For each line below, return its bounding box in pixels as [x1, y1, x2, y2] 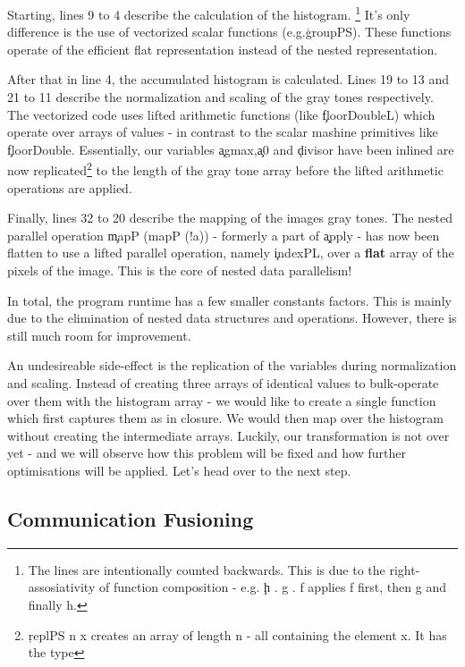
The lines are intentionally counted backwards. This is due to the [28, 560, 385, 578]
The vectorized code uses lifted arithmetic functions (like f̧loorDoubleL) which [7, 105, 435, 123]
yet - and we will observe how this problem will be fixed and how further [7, 443, 406, 462]
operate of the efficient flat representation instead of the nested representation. [7, 39, 438, 58]
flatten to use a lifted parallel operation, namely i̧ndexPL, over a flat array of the [7, 243, 454, 262]
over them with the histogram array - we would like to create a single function [7, 391, 436, 409]
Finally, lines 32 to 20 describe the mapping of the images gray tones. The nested [7, 208, 453, 227]
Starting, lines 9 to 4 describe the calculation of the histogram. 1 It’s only [7, 3, 410, 23]
